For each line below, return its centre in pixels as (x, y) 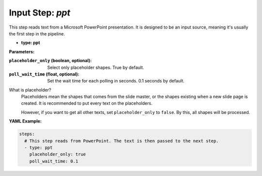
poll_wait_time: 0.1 (54, 161)
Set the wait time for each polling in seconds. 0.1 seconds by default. (116, 81)
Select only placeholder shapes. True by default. (96, 67)
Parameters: (22, 51)
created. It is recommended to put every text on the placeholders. (87, 103)
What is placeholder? (30, 90)
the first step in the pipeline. (37, 33)
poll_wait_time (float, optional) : (44, 74)
